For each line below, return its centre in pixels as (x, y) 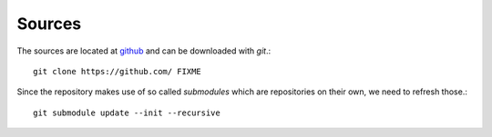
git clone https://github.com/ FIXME (118, 71)
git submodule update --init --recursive (127, 113)
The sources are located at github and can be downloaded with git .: (144, 51)
